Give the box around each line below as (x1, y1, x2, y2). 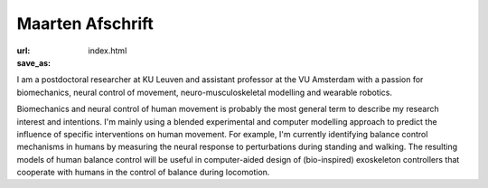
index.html (88, 45, 127, 56)
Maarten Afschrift (16, 14, 154, 33)
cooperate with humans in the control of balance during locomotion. (16, 167, 270, 178)
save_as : (16, 57, 52, 68)
